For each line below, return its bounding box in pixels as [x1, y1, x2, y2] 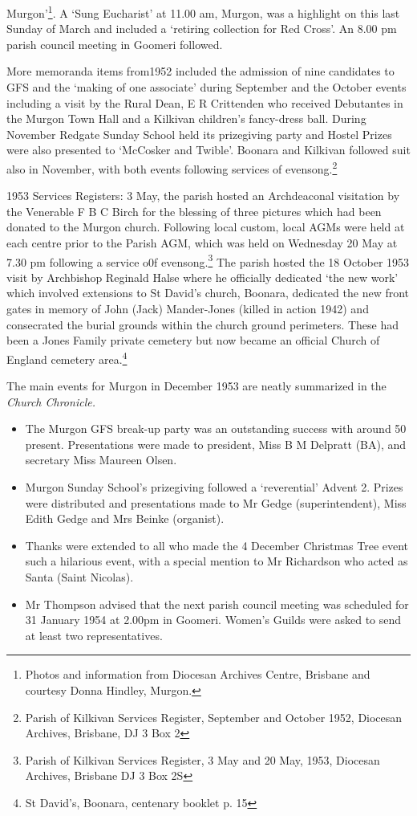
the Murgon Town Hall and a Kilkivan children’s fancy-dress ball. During [6, 110, 366, 127]
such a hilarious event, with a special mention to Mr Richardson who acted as [25, 553, 408, 569]
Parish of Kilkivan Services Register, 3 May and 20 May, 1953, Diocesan [25, 751, 380, 768]
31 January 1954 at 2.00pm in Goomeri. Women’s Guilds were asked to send [25, 611, 402, 628]
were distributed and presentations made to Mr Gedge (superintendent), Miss [25, 494, 407, 511]
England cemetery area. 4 [6, 348, 128, 367]
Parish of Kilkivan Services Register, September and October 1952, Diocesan [25, 708, 403, 725]
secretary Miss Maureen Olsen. [25, 451, 177, 468]
